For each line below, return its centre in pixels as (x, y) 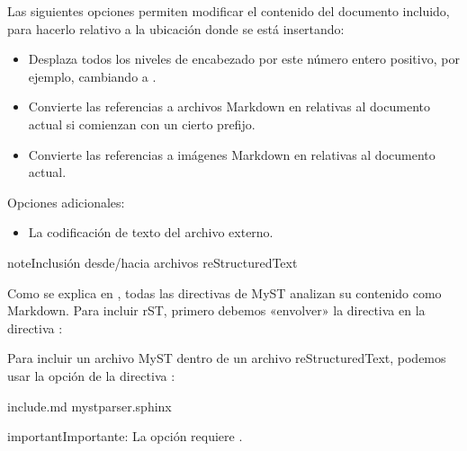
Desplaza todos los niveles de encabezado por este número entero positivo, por (244, 59)
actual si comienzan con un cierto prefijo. (142, 124)
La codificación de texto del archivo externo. (151, 232)
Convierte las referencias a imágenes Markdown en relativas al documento (232, 154)
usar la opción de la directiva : (91, 375)
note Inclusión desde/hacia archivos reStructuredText (153, 262)
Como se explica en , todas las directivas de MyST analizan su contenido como (225, 292)
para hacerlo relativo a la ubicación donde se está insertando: (176, 28)
